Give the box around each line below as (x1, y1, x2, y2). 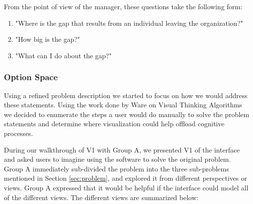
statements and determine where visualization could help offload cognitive (4, 119, 225, 129)
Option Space (4, 71, 58, 83)
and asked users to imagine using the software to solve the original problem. (4, 154, 231, 164)
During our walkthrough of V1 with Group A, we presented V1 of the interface (4, 144, 240, 154)
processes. (4, 128, 33, 138)
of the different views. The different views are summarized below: (4, 192, 198, 202)
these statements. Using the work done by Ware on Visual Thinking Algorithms (4, 100, 242, 110)
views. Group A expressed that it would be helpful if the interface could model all (4, 182, 249, 192)
